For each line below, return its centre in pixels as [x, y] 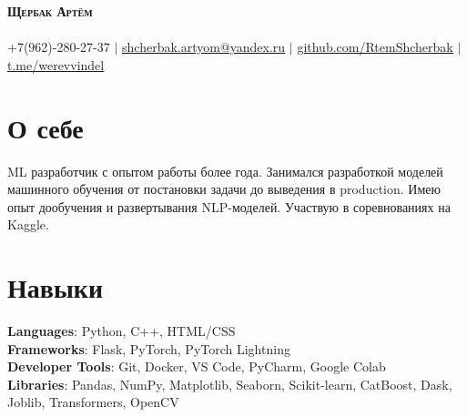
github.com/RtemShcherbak [375, 47]
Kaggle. [28, 224]
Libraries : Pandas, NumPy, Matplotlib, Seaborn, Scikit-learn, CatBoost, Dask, [230, 384]
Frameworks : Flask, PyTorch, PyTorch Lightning [149, 348]
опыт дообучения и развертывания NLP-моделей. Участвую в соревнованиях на [229, 206]
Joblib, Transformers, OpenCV [93, 402]
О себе [46, 127]
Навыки [56, 287]
